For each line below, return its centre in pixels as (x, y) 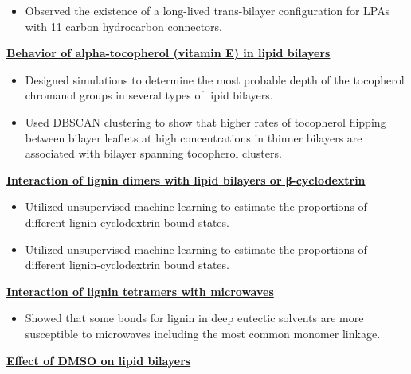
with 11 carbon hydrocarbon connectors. (124, 26)
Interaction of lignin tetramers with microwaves (140, 291)
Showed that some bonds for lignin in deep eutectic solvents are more (194, 318)
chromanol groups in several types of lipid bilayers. (149, 95)
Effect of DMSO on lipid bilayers (99, 360)
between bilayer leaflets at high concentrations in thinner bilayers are (194, 137)
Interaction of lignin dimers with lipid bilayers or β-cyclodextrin (186, 179)
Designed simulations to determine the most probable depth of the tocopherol (215, 79)
